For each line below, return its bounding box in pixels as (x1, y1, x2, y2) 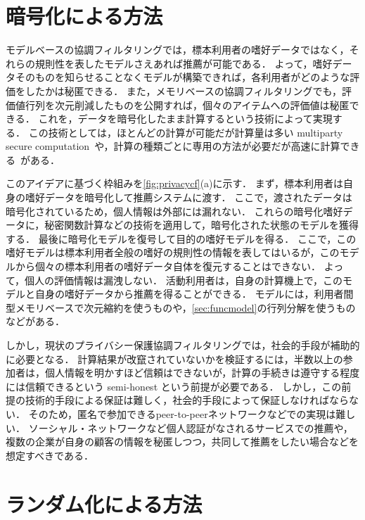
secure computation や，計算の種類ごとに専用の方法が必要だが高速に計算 (6, 139, 340, 153)
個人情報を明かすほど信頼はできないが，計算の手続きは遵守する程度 (44, 365, 360, 380)
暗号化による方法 (6, 1, 163, 30)
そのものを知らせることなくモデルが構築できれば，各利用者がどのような (15, 70, 350, 84)
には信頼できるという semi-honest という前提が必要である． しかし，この (6, 379, 342, 393)
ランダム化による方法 (6, 489, 203, 518)
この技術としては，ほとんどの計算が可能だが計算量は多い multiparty (28, 125, 343, 139)
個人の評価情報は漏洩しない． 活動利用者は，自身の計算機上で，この (25, 272, 343, 287)
